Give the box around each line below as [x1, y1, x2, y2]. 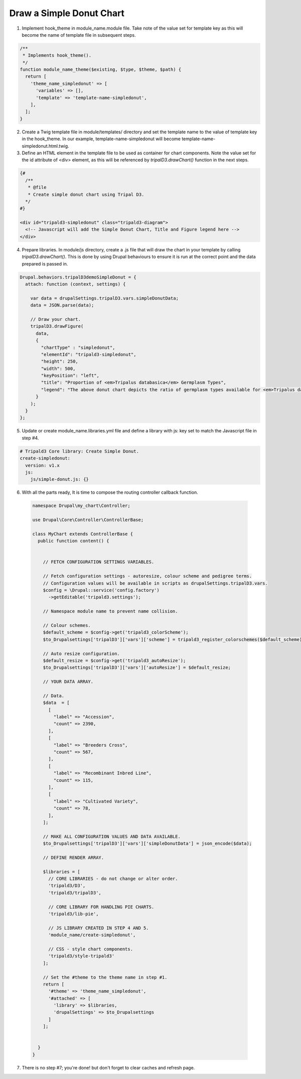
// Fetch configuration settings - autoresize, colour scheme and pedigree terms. [43, 573, 252, 579]
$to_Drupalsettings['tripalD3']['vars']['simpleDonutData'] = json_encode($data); [43, 841, 252, 847]
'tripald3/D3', [48, 883, 86, 888]
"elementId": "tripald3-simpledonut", [41, 351, 136, 357]
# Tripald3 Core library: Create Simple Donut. [20, 448, 139, 454]
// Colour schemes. [43, 622, 91, 628]
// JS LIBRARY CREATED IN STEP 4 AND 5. [48, 925, 149, 931]
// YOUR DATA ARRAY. [43, 679, 94, 685]
